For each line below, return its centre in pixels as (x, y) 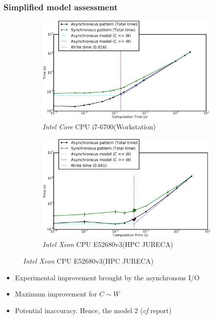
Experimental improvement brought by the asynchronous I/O (107, 277)
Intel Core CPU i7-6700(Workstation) (99, 127)
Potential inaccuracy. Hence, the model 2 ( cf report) (93, 310)
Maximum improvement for (56, 294)
